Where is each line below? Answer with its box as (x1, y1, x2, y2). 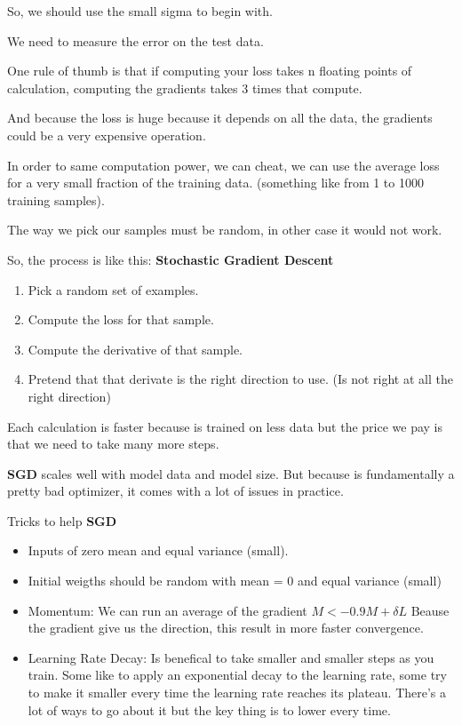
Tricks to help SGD (7, 511, 117, 530)
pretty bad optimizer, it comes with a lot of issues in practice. (7, 482, 344, 500)
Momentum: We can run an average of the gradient (28, 601, 307, 619)
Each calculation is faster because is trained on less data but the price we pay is (7, 417, 443, 435)
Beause (410, 601, 450, 619)
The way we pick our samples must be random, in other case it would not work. (7, 220, 442, 239)
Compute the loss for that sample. (28, 310, 214, 329)
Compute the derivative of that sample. (28, 339, 243, 358)
